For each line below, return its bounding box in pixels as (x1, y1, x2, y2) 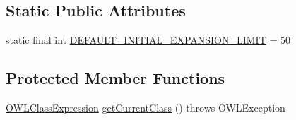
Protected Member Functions (6, 67, 225, 89)
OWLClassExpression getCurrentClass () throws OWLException (6, 100, 285, 114)
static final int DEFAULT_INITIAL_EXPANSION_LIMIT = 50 (6, 32, 291, 47)
